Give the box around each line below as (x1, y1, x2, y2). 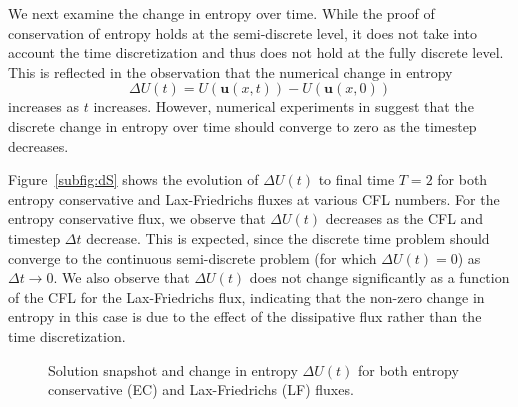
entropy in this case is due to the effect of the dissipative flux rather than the (8, 306, 482, 327)
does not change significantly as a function (249, 267, 510, 288)
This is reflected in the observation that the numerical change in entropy (8, 61, 453, 82)
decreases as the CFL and (325, 208, 484, 229)
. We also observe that (53, 267, 190, 288)
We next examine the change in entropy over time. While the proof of (8, 3, 435, 23)
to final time (318, 169, 395, 190)
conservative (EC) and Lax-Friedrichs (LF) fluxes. (48, 379, 354, 400)
